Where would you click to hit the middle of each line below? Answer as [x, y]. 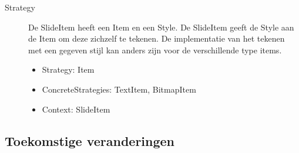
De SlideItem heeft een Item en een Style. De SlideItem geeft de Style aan [161, 27]
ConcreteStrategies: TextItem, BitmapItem [119, 89]
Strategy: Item [68, 69]
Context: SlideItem [76, 109]
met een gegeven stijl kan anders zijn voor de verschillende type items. [155, 50]
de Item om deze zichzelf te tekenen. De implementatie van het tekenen [157, 38]
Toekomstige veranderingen [90, 140]
